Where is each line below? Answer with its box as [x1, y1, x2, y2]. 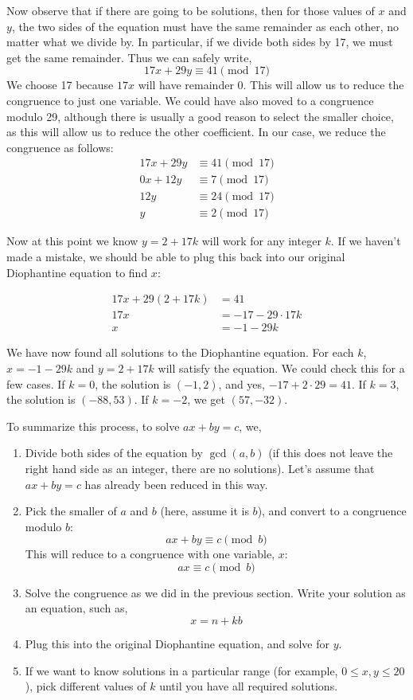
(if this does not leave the [268, 444, 393, 461]
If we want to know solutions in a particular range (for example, [25, 662, 338, 678]
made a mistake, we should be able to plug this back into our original [6, 248, 345, 265]
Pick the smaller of [25, 503, 117, 519]
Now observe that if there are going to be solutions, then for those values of [6, 2, 375, 18]
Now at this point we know [6, 233, 138, 249]
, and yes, [218, 375, 265, 392]
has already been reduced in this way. [84, 475, 268, 492]
